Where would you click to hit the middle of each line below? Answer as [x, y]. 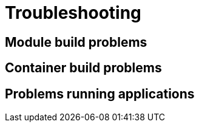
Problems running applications [100, 94]
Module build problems [76, 42]
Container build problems [83, 68]
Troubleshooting [73, 13]
